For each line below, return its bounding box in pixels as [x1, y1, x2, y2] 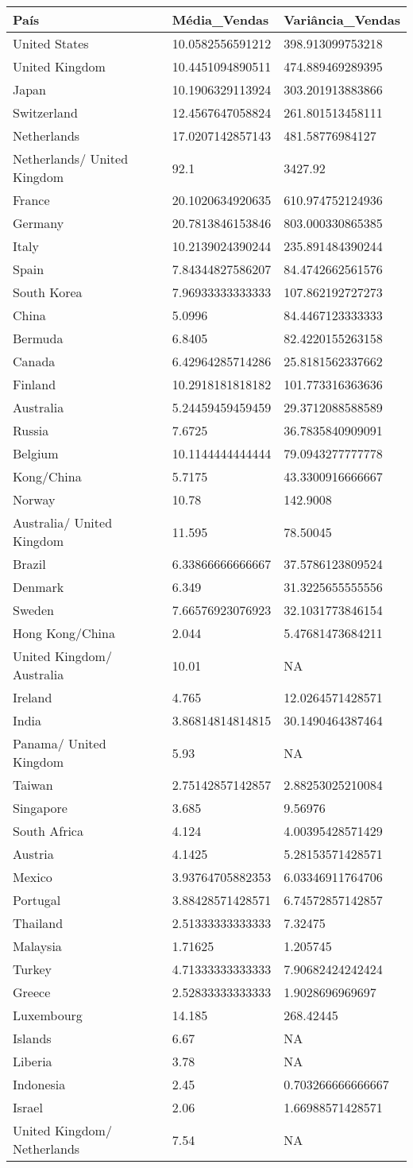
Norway [13, 490, 56, 509]
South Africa [13, 822, 83, 840]
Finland [13, 375, 56, 393]
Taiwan [13, 775, 53, 794]
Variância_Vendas [284, 10, 400, 29]
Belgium [13, 444, 59, 462]
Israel [13, 1098, 43, 1116]
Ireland [13, 688, 52, 706]
